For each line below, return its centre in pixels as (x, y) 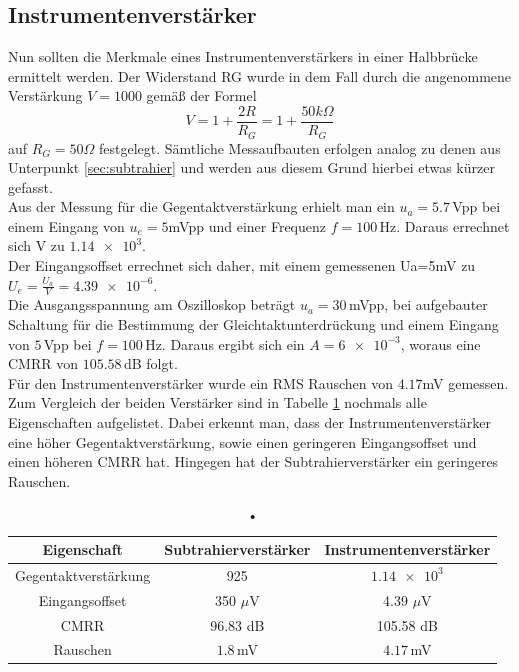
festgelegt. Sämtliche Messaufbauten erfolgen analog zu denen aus (299, 147)
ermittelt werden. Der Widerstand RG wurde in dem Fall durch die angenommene (260, 75)
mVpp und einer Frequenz (247, 225)
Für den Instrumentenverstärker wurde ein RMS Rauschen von (200, 382)
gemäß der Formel (201, 95)
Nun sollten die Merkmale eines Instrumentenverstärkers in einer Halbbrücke (243, 56)
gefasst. (30, 186)
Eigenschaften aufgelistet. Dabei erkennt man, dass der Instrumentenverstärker (249, 422)
